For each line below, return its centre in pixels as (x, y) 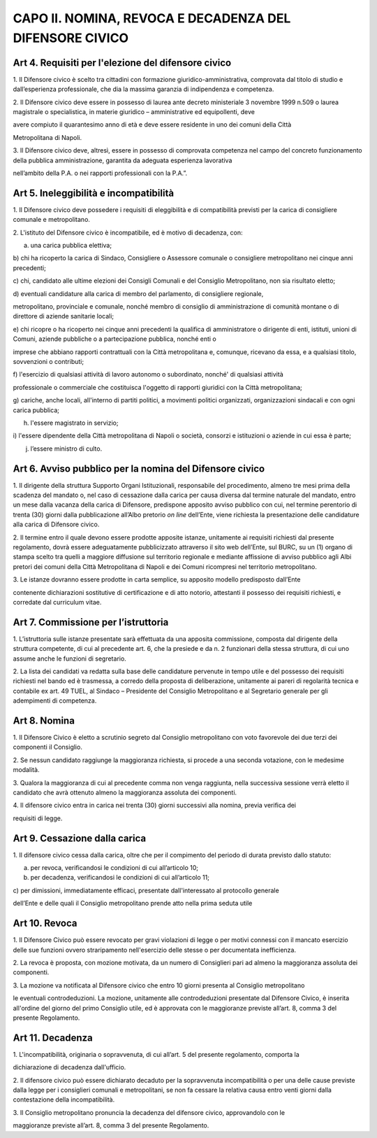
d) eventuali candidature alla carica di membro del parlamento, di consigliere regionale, (138, 293)
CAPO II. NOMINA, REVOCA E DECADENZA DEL (152, 18)
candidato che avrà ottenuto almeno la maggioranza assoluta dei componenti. (125, 793)
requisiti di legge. (38, 818)
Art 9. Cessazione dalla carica (80, 838)
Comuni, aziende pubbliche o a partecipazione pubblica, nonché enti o (114, 339)
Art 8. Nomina (44, 721)
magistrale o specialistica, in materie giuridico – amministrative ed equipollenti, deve (134, 112)
